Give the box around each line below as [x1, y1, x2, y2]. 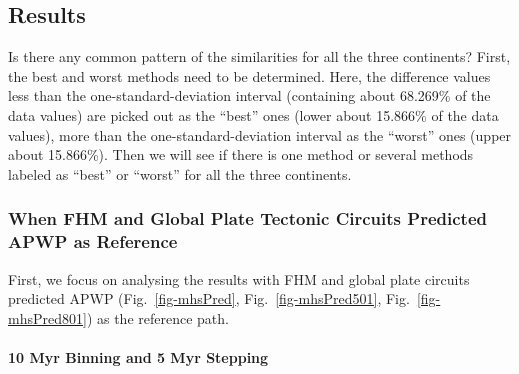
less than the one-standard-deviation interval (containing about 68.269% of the [8, 85, 491, 106]
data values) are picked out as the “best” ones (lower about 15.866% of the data [8, 104, 499, 125]
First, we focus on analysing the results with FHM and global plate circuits [8, 268, 470, 289]
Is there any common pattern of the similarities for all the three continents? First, [8, 46, 511, 67]
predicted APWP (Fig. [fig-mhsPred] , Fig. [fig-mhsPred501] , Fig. [8, 288, 410, 309]
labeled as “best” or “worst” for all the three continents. [8, 163, 352, 184]
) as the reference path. [86, 307, 229, 328]
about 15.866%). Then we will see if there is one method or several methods [8, 144, 474, 165]
